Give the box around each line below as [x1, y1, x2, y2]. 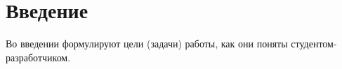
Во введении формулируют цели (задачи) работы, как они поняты [6, 36, 288, 51]
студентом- [291, 36, 337, 51]
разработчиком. [6, 49, 71, 64]
